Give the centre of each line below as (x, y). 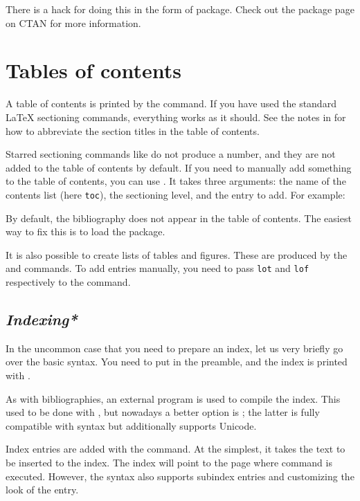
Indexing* (42, 319)
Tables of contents (93, 70)
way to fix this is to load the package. (85, 231)
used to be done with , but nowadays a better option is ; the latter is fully (163, 412)
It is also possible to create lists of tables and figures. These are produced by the (177, 254)
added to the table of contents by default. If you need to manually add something (179, 167)
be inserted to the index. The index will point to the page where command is (169, 462)
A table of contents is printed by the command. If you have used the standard (171, 103)
